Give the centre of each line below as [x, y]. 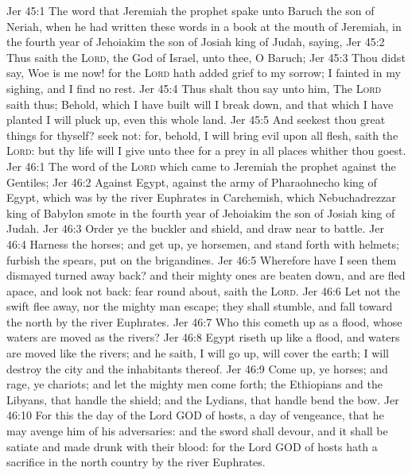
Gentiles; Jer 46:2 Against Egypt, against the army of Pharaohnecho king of [192, 182]
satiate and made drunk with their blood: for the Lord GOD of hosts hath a [192, 446]
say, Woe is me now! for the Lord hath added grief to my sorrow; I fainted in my [204, 73]
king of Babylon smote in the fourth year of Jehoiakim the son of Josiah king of [201, 212]
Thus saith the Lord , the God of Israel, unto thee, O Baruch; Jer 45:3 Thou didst [206, 57]
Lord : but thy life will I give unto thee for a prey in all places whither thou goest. [206, 151]
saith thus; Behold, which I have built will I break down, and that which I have [200, 104]
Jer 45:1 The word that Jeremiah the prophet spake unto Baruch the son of [190, 10]
